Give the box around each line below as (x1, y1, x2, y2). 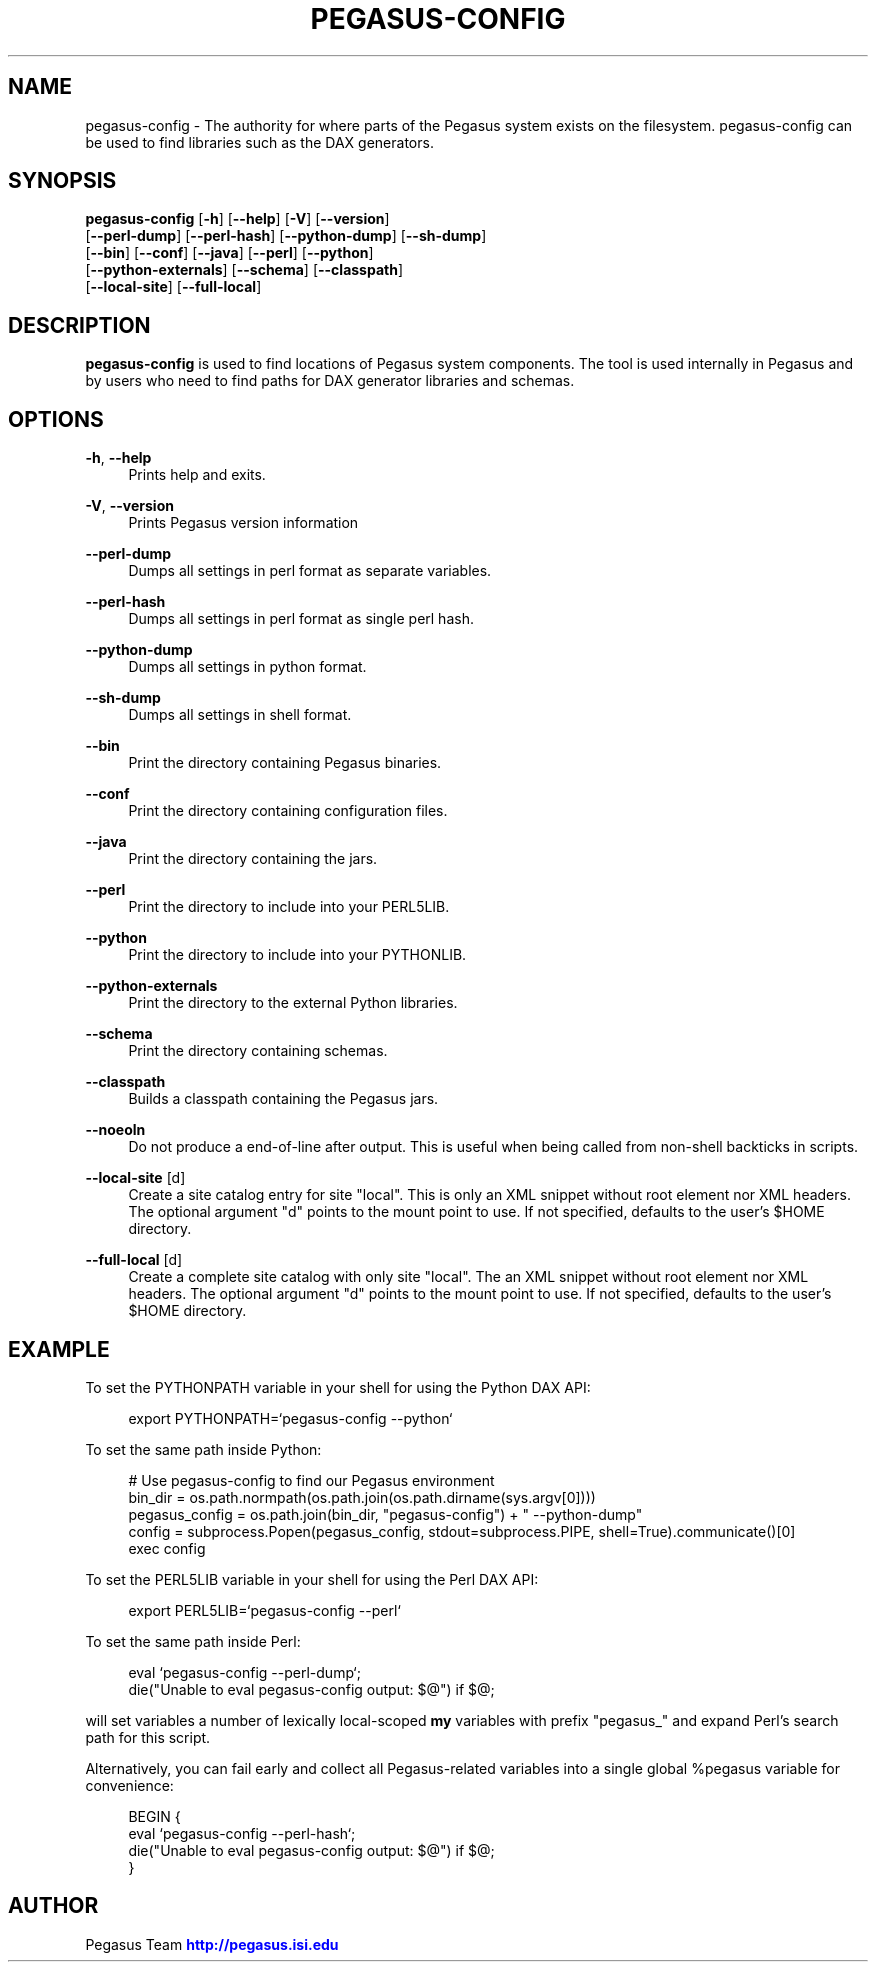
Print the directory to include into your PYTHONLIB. (128, 946, 467, 964)
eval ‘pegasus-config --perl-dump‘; (128, 1663, 361, 1681)
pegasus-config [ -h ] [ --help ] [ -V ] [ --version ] (85, 210, 390, 228)
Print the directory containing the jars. (128, 850, 378, 868)
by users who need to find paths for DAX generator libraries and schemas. (85, 372, 575, 390)
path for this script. (85, 1728, 211, 1746)
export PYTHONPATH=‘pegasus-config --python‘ (128, 1409, 453, 1427)
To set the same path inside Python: (85, 1440, 322, 1458)
